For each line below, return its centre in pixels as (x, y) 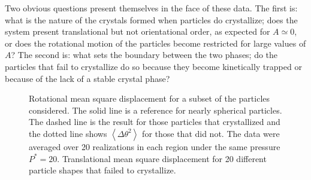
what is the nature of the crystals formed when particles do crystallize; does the (151, 19)
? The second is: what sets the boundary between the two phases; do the (144, 55)
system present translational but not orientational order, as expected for (138, 31)
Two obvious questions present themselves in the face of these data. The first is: (151, 8)
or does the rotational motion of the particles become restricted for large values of (155, 43)
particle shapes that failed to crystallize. (102, 170)
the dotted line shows (68, 133)
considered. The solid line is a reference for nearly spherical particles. (155, 110)
